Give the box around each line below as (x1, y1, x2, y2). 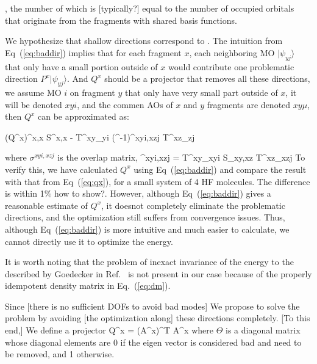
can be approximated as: (38, 110, 129, 123)
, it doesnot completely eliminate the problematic (101, 198, 285, 211)
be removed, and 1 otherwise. (5, 348, 115, 360)
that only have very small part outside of (124, 86, 278, 98)
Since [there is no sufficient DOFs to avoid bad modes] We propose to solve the (5, 299, 300, 312)
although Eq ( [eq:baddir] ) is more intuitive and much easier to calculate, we (5, 222, 290, 235)
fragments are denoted (207, 98, 291, 111)
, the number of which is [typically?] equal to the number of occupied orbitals (5, 2, 294, 14)
